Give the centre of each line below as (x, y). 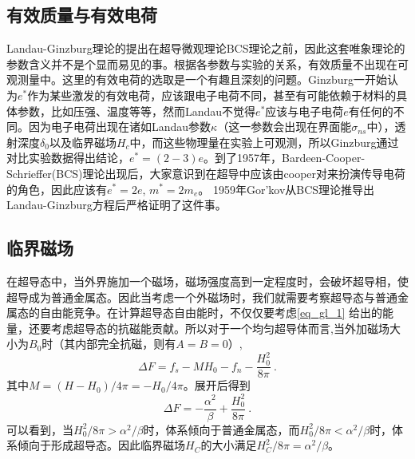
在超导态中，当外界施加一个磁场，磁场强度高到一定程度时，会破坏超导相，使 (207, 281)
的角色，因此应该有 (57, 189)
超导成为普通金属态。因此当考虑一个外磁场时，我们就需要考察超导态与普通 (202, 297)
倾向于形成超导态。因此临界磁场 (101, 445)
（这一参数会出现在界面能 (285, 127)
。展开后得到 (217, 385)
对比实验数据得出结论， (68, 158)
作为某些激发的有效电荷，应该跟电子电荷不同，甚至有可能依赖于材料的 (212, 95)
